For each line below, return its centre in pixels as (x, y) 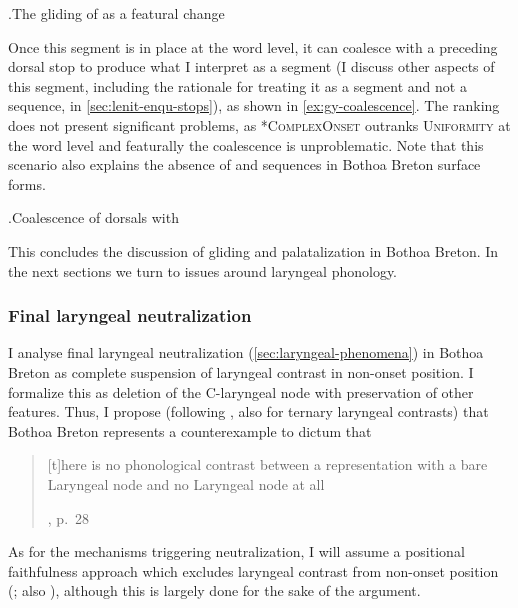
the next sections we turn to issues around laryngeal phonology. (203, 270)
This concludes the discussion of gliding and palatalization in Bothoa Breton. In (253, 250)
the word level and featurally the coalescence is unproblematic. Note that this (246, 144)
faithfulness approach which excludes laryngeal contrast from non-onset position (253, 570)
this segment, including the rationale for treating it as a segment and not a (237, 85)
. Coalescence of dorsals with (93, 217)
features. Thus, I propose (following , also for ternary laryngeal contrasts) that (248, 411)
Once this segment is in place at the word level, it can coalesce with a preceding (253, 46)
